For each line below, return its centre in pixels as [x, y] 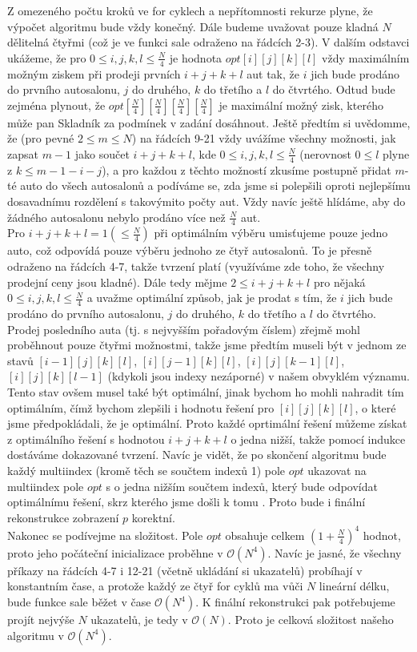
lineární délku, [354, 586]
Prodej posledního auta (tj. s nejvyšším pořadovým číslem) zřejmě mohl [184, 329]
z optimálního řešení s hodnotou [86, 439]
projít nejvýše [41, 620]
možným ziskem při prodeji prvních [94, 73]
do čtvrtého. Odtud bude [334, 89]
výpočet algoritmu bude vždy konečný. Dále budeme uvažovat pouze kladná [193, 26]
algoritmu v [36, 635]
